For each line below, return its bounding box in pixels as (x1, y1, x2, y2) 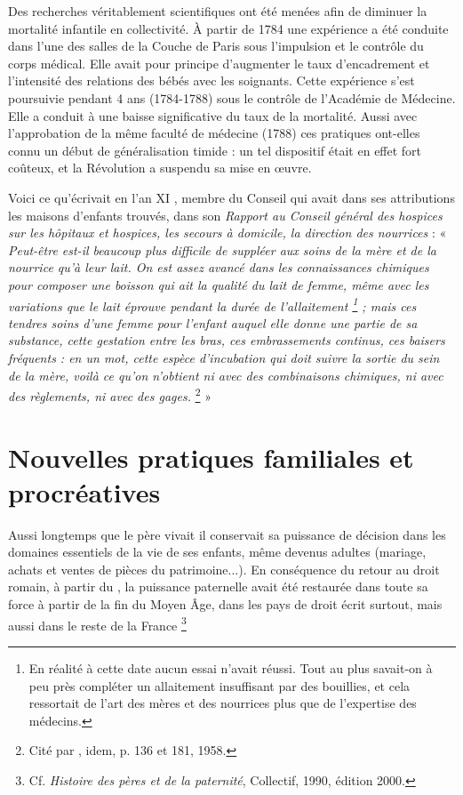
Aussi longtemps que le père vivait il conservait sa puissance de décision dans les (8, 525, 446, 543)
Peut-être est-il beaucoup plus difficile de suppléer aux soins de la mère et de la (8, 240, 436, 259)
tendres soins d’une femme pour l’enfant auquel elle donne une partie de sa (8, 313, 418, 332)
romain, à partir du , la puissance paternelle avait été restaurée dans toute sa (8, 577, 428, 596)
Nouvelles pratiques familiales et (8, 438, 414, 475)
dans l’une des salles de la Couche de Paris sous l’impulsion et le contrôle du (8, 36, 424, 55)
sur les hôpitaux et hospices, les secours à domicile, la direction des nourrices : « (8, 223, 447, 242)
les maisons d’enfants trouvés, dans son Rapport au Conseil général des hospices (8, 205, 443, 224)
